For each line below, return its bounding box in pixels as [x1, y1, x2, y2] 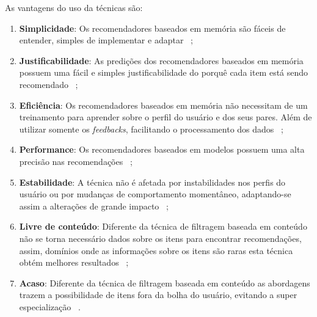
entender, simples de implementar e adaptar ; [19, 34, 193, 46]
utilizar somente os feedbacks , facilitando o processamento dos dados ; [19, 122, 283, 135]
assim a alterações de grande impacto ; [19, 199, 169, 212]
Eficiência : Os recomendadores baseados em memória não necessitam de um [19, 98, 308, 111]
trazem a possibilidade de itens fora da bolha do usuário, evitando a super [19, 288, 297, 301]
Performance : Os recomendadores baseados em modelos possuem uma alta [19, 143, 305, 156]
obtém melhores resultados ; [19, 256, 129, 269]
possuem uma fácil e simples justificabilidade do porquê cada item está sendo [19, 66, 308, 79]
